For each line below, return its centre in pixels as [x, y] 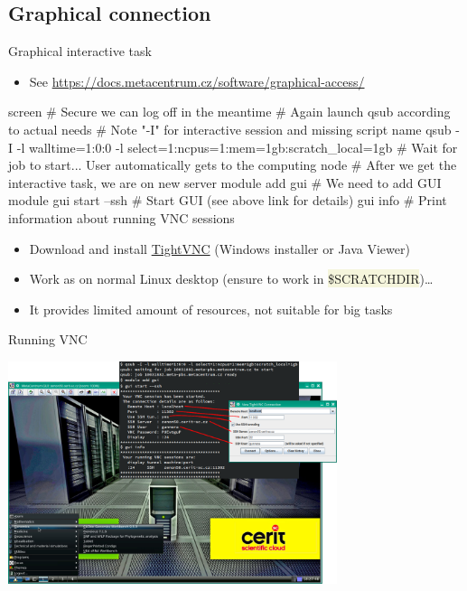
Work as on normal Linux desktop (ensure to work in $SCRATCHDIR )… [231, 279]
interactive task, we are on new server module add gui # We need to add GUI [225, 182]
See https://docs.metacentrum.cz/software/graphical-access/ [197, 81]
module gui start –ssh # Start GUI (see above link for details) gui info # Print [228, 200]
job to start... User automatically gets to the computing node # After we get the [233, 165]
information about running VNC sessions [121, 217]
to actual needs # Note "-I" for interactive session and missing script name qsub [230, 129]
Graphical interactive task [80, 51]
